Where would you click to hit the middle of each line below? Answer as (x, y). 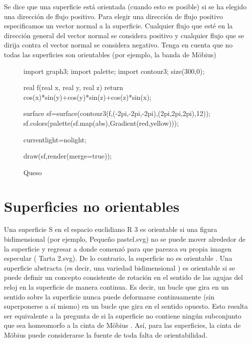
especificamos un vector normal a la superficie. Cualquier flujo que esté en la (118, 26)
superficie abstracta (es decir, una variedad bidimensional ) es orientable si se (120, 267)
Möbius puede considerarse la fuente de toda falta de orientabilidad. (106, 334)
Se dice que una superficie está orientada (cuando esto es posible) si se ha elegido (125, 6)
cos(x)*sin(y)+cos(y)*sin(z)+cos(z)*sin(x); (87, 97)
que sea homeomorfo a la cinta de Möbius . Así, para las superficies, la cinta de (122, 325)
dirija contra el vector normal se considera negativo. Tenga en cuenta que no (118, 45)
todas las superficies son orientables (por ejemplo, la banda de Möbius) (110, 54)
